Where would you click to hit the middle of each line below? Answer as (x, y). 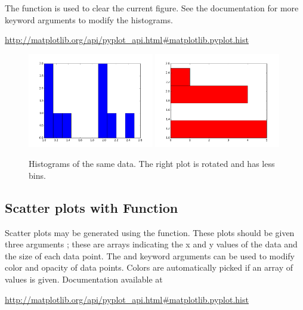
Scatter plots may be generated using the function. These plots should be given (150, 232)
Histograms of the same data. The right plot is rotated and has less (152, 164)
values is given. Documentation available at (84, 279)
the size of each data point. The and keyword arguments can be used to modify (150, 255)
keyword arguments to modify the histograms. (89, 19)
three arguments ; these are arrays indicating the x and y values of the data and (151, 244)
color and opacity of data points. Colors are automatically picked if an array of (149, 267)
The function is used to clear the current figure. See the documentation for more (152, 8)
